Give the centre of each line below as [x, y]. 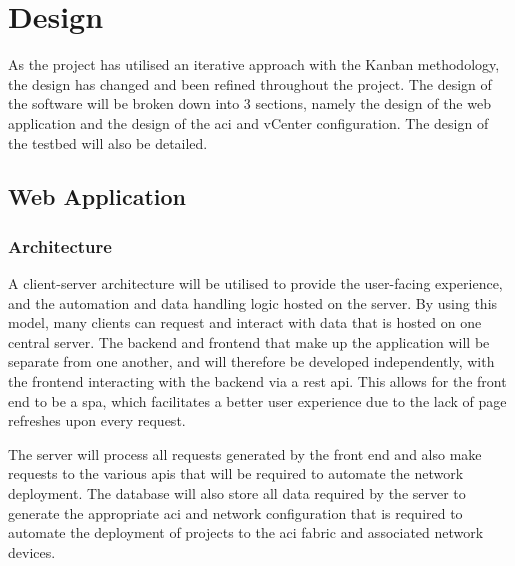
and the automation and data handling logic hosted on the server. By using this [253, 302]
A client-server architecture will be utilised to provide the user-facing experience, [255, 283]
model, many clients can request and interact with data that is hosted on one [245, 322]
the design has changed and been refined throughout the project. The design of [250, 83]
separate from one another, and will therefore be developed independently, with [251, 361]
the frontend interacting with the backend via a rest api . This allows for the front [257, 381]
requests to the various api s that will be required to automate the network [236, 473]
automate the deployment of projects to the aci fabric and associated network [246, 532]
